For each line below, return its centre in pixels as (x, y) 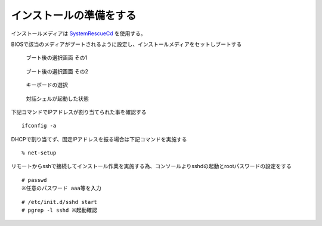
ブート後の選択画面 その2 (57, 71)
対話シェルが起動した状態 (57, 98)
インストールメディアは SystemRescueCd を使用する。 (78, 33)
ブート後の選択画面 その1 (57, 58)
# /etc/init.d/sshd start (60, 202)
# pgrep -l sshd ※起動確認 (60, 210)
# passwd (34, 180)
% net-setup (39, 153)
